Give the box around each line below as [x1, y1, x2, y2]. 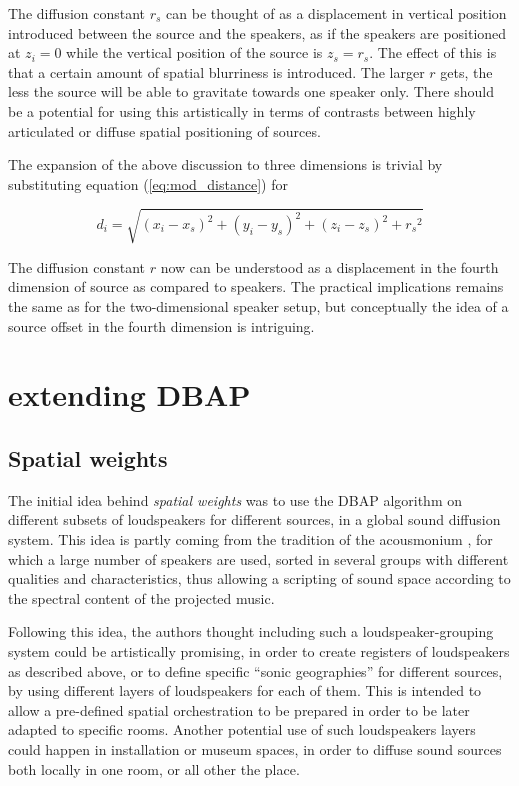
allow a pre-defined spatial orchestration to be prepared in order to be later [8, 699, 470, 720]
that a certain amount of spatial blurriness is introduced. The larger [8, 61, 425, 82]
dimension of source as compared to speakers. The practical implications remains [8, 276, 504, 297]
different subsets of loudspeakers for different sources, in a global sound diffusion [8, 509, 501, 530]
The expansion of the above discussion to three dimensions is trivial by [8, 154, 443, 175]
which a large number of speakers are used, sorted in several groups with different [8, 548, 509, 569]
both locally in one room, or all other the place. [8, 758, 300, 779]
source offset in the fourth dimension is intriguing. [8, 315, 315, 336]
